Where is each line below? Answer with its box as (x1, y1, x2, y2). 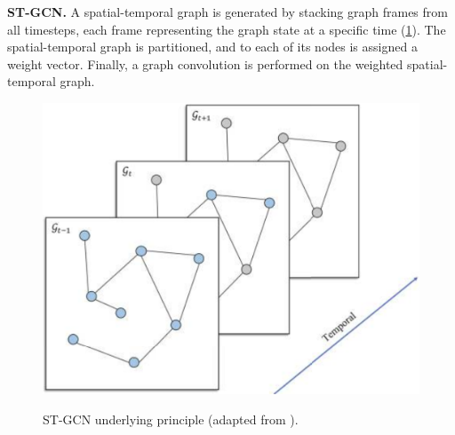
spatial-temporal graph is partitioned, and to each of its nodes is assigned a (7, 37, 418, 56)
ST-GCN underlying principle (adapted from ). (43, 409, 299, 428)
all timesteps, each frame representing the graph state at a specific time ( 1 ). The (7, 20, 446, 38)
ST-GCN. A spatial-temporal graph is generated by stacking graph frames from (7, 3, 448, 20)
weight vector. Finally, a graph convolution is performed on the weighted (7, 54, 403, 73)
